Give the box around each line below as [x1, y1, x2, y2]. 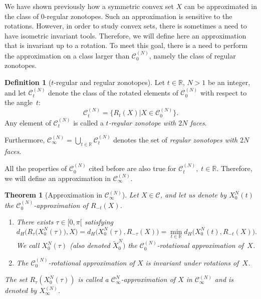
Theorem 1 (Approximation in [5, 189, 103, 200]
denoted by [5, 285, 37, 295]
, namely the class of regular [149, 50, 236, 60]
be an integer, [208, 76, 250, 87]
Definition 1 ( [5, 76, 52, 87]
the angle [5, 96, 33, 107]
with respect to [200, 87, 247, 97]
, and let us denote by [160, 189, 227, 200]
